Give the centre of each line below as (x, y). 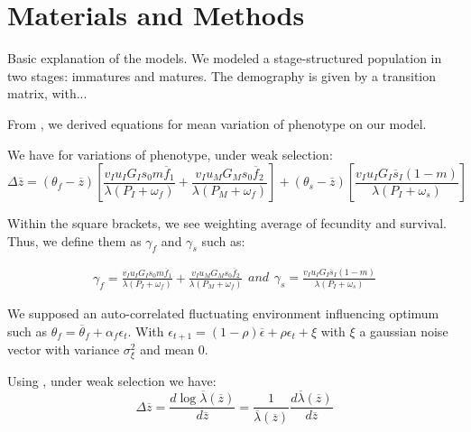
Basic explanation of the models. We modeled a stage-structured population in (225, 58)
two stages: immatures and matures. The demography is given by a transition (222, 75)
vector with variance (64, 349)
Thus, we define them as (74, 240)
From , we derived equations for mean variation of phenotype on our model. (217, 123)
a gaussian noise (404, 331)
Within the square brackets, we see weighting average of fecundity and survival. (227, 223)
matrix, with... (47, 93)
